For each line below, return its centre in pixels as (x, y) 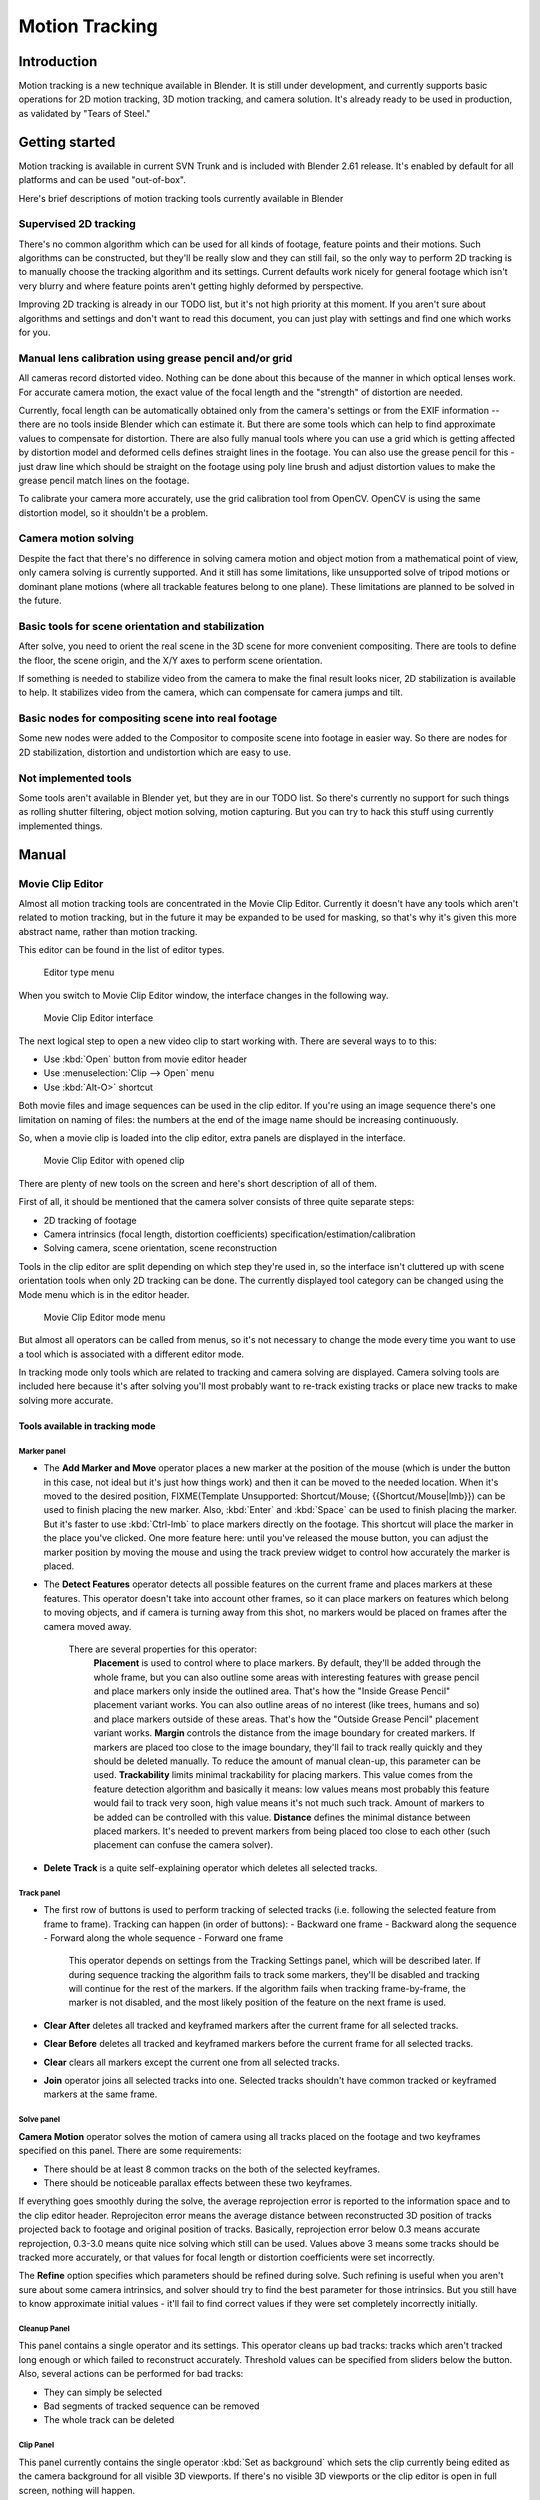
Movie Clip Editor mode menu (104, 1317)
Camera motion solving (76, 538)
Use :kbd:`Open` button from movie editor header (145, 1059)
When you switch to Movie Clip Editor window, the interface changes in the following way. (203, 995)
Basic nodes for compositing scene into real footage (148, 718)
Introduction (58, 61)
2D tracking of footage (90, 1220)
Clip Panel (36, 2445)
